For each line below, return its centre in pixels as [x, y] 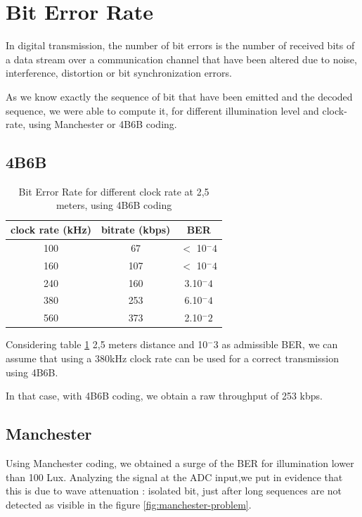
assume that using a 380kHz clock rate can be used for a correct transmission [172, 358]
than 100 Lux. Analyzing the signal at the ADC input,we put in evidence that [174, 477]
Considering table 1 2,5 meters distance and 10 [107, 344]
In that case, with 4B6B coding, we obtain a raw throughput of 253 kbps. [164, 396]
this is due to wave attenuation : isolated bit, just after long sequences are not [174, 491]
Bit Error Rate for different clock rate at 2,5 [114, 191]
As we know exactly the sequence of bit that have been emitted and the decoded [179, 96]
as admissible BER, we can [280, 344]
